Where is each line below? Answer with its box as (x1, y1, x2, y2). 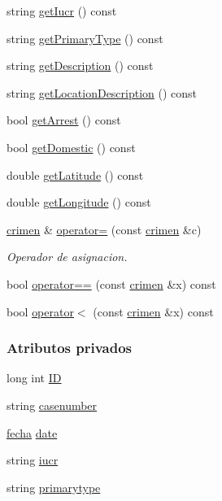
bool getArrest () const (7, 111, 121, 129)
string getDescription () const (7, 57, 154, 74)
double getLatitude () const (7, 166, 144, 183)
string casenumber (7, 396, 98, 413)
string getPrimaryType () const (7, 29, 163, 46)
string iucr (7, 451, 59, 468)
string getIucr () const (7, 2, 117, 19)
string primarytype (7, 478, 101, 495)
